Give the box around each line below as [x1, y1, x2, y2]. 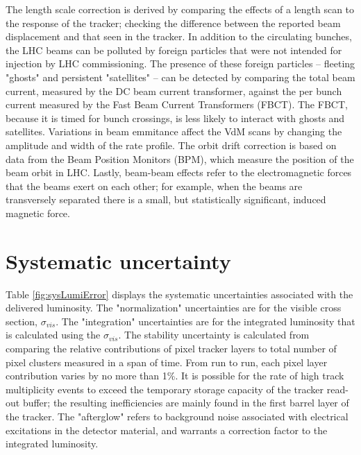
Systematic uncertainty [6, 246, 231, 275]
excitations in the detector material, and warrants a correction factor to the [6, 422, 328, 437]
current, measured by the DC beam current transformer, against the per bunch [6, 83, 342, 98]
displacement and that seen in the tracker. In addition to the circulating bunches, [6, 29, 352, 44]
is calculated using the [6, 327, 101, 342]
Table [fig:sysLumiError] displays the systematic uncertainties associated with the [6, 286, 353, 301]
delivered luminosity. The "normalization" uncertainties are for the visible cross [6, 300, 342, 315]
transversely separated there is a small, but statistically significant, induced [6, 192, 326, 207]
